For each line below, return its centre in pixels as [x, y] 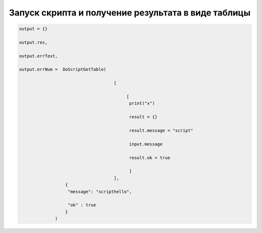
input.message [146, 144]
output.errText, [39, 56]
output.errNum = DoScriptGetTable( [63, 70]
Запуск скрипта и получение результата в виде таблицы [130, 13]
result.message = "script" [161, 131]
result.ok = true [150, 158]
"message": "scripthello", [100, 192]
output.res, [33, 42]
